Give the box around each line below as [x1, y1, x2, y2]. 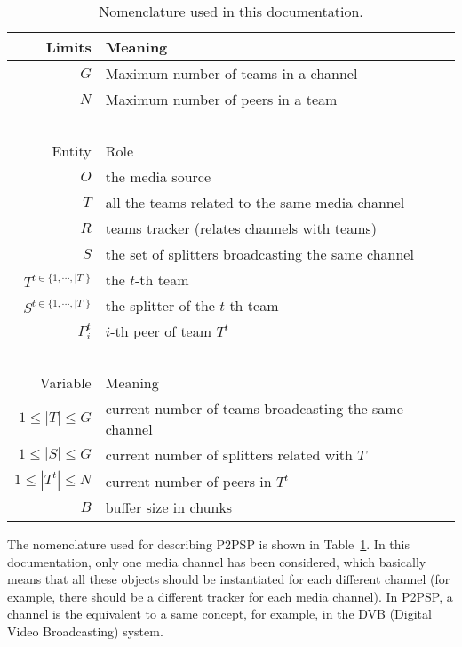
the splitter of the [105, 295, 215, 316]
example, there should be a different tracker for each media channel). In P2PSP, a [7, 587, 453, 605]
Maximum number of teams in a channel [105, 63, 358, 84]
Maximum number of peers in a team [105, 89, 338, 109]
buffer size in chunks [105, 497, 233, 517]
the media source [105, 166, 211, 187]
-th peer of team [110, 321, 212, 341]
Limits [45, 36, 92, 57]
